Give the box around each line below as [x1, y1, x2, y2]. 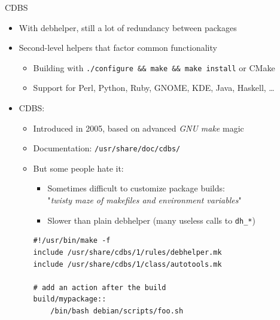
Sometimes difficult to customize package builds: [47, 182, 225, 194]
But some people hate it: [33, 161, 124, 174]
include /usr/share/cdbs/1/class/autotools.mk [33, 260, 222, 269]
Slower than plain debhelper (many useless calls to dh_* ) [47, 214, 255, 226]
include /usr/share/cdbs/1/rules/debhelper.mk [33, 248, 222, 257]
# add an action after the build [33, 283, 166, 292]
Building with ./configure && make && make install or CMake [33, 61, 275, 74]
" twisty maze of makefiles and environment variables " [47, 194, 242, 206]
